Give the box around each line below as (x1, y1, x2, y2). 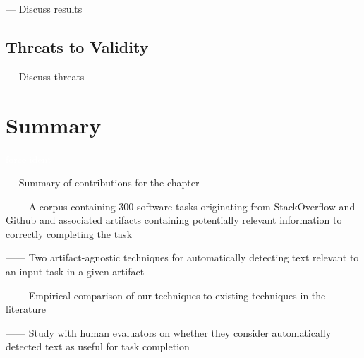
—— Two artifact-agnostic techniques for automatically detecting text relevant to (6, 250, 359, 265)
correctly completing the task (6, 226, 133, 241)
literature (6, 302, 46, 316)
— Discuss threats (6, 68, 85, 83)
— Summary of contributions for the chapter (6, 175, 200, 190)
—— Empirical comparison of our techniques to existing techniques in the (6, 287, 326, 302)
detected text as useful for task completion (6, 339, 190, 354)
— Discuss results (6, 1, 83, 16)
